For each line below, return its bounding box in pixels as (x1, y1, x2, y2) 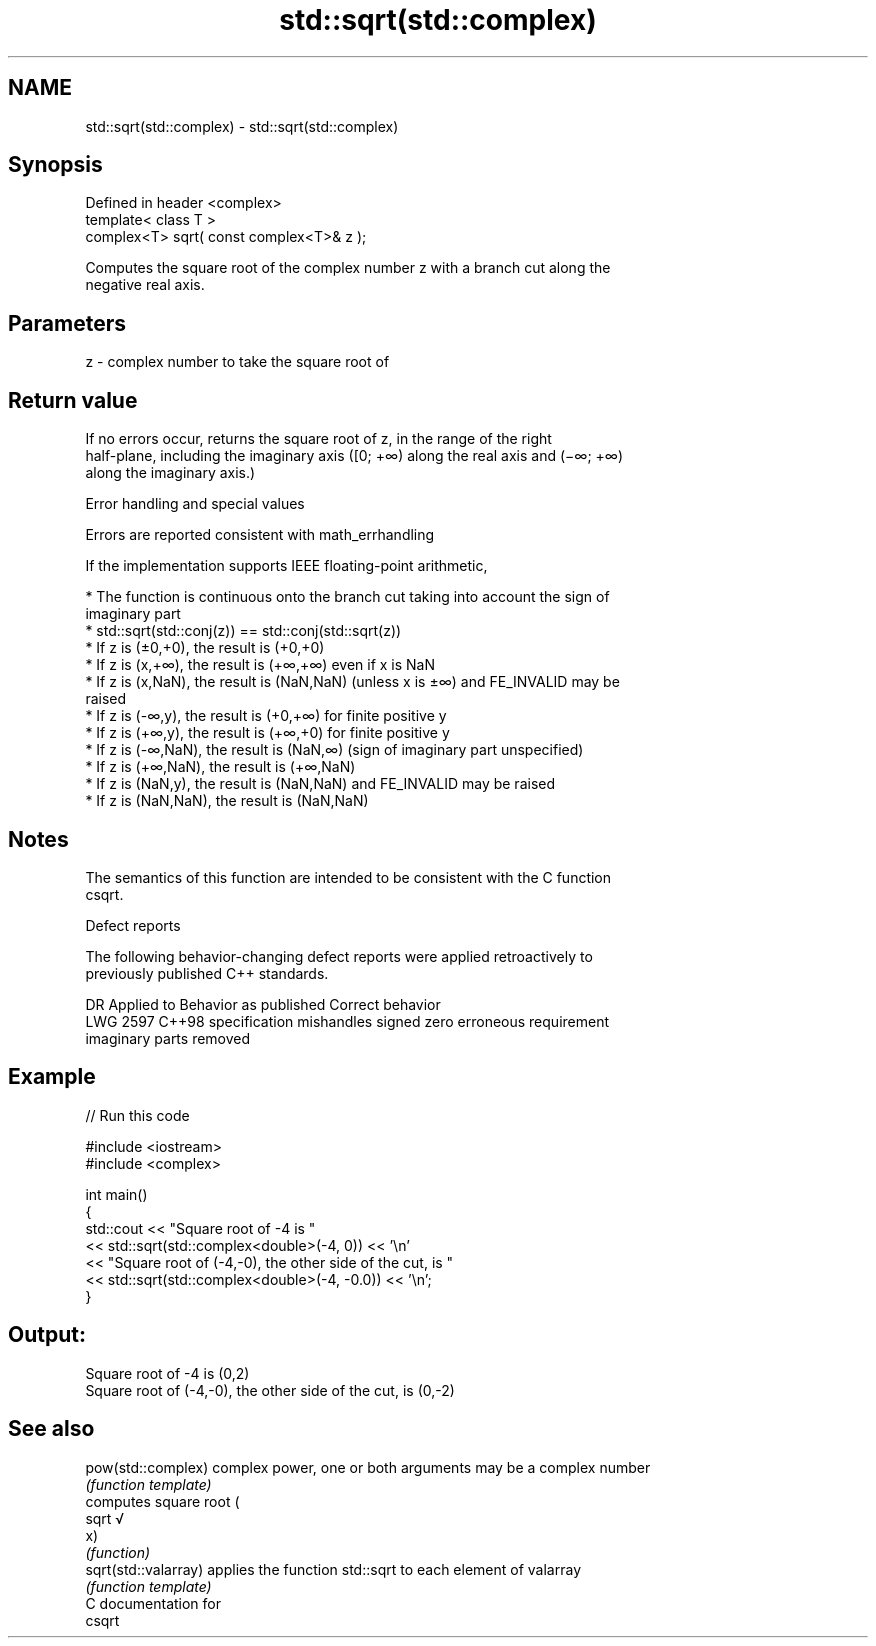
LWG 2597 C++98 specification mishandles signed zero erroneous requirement (85, 1012, 609, 1030)
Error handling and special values (85, 495, 305, 513)
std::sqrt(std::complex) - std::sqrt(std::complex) (85, 117, 399, 135)
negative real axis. (85, 276, 205, 294)
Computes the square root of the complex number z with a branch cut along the (85, 259, 611, 277)
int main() (85, 1185, 148, 1203)
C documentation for (85, 1594, 222, 1612)
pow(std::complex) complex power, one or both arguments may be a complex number (85, 1458, 651, 1476)
